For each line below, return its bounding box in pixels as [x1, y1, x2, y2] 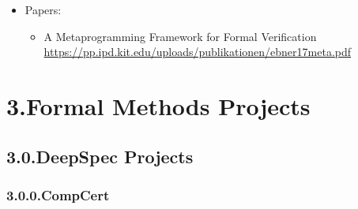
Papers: [24, 2, 62, 17]
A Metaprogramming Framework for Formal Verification [43, 28, 317, 44]
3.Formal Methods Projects [6, 89, 311, 121]
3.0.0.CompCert [6, 185, 110, 204]
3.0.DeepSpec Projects [6, 144, 194, 168]
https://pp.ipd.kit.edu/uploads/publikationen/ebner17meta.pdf [43, 43, 352, 60]
